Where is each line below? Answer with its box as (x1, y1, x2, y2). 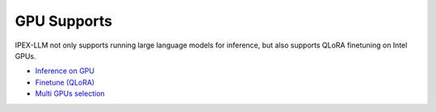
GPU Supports (15, 12, 113, 30)
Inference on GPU (35, 66, 94, 76)
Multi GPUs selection (35, 89, 105, 98)
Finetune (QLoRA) (35, 77, 95, 87)
